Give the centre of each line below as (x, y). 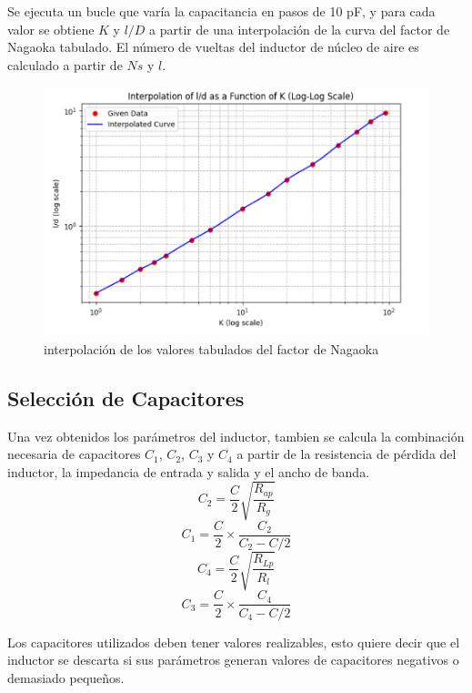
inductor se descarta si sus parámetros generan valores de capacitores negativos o (233, 660)
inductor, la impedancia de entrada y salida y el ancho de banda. (189, 471)
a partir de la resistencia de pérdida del (346, 454)
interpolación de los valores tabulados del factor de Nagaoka (211, 348)
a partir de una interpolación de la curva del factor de (300, 29)
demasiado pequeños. (66, 677)
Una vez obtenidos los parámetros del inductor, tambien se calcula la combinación (236, 436)
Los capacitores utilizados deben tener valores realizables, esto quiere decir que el (234, 642)
